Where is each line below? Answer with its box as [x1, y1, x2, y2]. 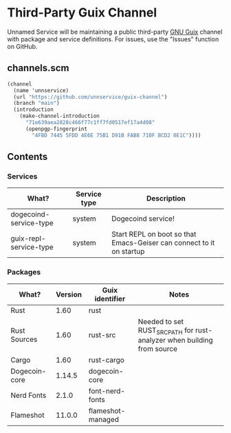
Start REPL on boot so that [111, 230, 197, 239]
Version [56, 290, 82, 299]
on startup [111, 247, 145, 256]
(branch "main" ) [13, 100, 60, 107]
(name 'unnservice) [13, 87, 69, 94]
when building [167, 335, 213, 345]
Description [146, 194, 186, 203]
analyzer [137, 335, 166, 345]
